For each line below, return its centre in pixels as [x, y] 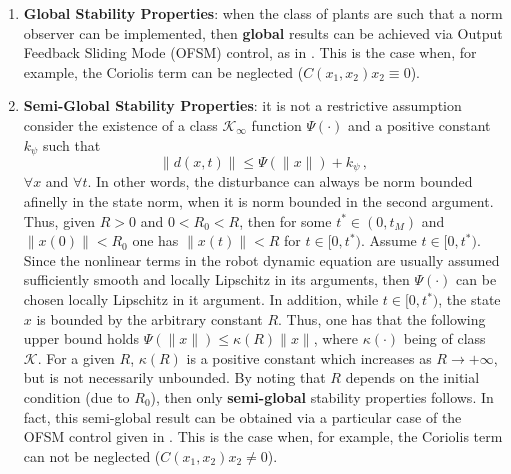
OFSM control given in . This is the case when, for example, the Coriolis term [263, 436]
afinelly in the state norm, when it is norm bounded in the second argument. [258, 201]
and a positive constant [419, 124]
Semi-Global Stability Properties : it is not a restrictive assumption [242, 105]
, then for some [285, 220]
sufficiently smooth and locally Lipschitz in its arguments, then [216, 279]
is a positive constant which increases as [309, 357]
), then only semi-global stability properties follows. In [322, 397]
